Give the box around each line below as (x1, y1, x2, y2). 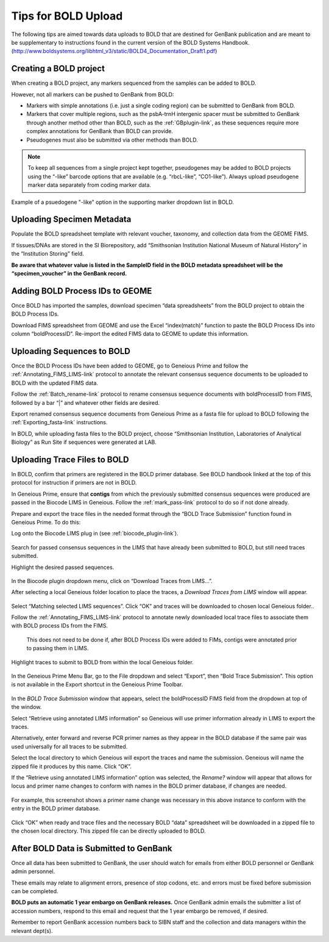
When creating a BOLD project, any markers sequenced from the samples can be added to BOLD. (11, 79, 256, 87)
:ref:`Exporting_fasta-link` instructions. (11, 419, 108, 426)
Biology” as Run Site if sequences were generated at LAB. (11, 438, 157, 446)
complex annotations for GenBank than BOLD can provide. (26, 128, 174, 135)
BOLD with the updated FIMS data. (11, 379, 99, 386)
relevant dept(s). (11, 927, 53, 934)
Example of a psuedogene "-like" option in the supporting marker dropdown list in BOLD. (11, 198, 235, 206)
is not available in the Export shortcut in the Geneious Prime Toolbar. (11, 681, 183, 688)
